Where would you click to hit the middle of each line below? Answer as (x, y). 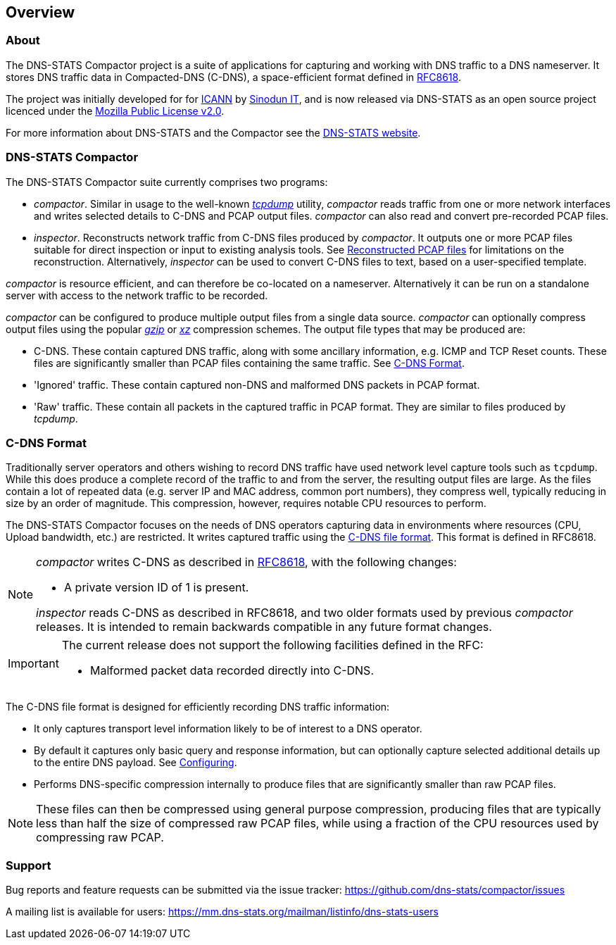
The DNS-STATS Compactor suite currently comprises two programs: (167, 182)
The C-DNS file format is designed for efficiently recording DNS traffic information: (198, 707)
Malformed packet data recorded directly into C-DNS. (232, 671)
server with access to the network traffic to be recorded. (137, 295)
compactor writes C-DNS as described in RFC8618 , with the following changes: (246, 562)
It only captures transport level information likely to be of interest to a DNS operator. (228, 729)
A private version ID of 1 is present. (157, 588)
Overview (40, 12)
